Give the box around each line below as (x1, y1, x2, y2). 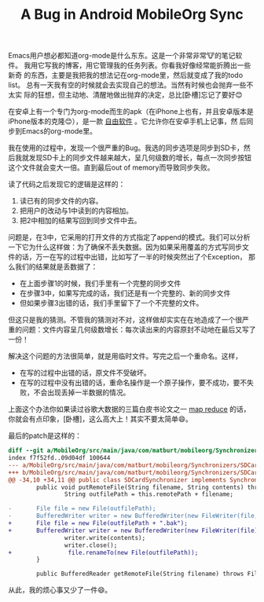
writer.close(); (64, 541, 118, 549)
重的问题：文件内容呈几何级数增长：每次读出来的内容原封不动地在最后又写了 (8, 325, 256, 335)
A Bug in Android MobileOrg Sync (20, 6, 244, 24)
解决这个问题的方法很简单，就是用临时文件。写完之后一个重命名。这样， (8, 351, 242, 361)
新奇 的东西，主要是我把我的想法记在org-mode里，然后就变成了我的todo (8, 71, 244, 80)
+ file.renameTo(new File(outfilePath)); (8, 549, 199, 556)
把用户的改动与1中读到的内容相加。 (19, 206, 134, 215)
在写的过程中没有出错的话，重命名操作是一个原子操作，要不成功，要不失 (19, 378, 254, 387)
